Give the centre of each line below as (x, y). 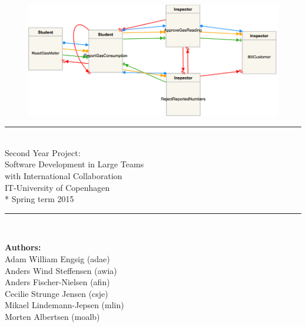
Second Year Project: (43, 152)
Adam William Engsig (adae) (57, 258)
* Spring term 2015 (39, 199)
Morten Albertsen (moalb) (52, 316)
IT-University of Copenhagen (57, 187)
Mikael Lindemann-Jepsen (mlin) (64, 305)
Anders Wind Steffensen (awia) (61, 270)
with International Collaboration (64, 175)
